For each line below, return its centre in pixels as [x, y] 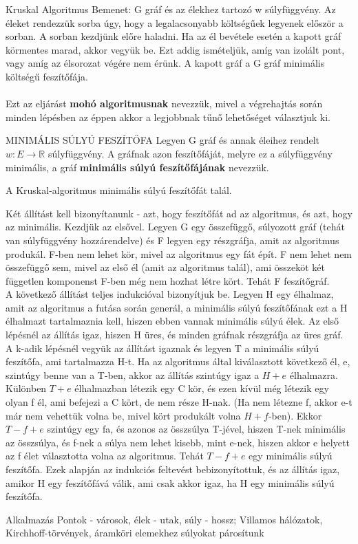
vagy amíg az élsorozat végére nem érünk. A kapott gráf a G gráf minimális [165, 63]
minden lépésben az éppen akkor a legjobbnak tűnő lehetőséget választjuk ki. [168, 117]
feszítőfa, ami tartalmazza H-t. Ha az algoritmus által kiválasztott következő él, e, [178, 361]
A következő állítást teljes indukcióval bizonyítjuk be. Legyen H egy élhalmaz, [170, 294]
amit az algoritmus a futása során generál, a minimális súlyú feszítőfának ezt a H [177, 307]
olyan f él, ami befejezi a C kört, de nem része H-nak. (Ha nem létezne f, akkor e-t [179, 402]
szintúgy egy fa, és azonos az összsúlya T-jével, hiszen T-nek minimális [196, 429]
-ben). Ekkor [295, 415]
